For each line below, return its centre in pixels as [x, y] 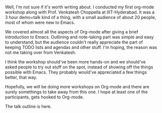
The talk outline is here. [28, 106]
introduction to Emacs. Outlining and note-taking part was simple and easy [79, 37]
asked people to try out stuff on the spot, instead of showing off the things [79, 67]
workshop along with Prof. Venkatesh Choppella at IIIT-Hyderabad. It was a [80, 12]
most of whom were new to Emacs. [40, 22]
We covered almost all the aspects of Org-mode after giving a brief [72, 32]
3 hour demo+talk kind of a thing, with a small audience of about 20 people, [81, 17]
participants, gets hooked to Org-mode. [44, 97]
